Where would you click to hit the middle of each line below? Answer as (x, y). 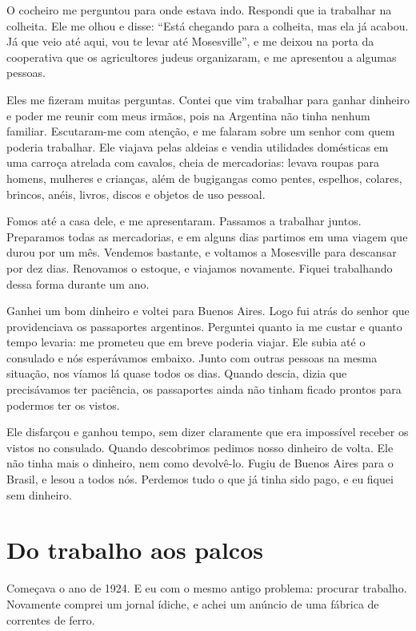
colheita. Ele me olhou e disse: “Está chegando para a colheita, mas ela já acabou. (208, 25)
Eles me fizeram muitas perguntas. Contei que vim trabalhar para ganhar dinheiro (208, 99)
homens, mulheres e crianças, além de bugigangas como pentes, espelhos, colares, (204, 178)
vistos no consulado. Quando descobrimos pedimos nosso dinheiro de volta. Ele (200, 447)
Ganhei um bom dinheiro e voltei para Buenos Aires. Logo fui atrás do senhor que (208, 311)
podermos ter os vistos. (63, 404)
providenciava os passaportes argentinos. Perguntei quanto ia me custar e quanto (204, 326)
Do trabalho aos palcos (135, 550)
